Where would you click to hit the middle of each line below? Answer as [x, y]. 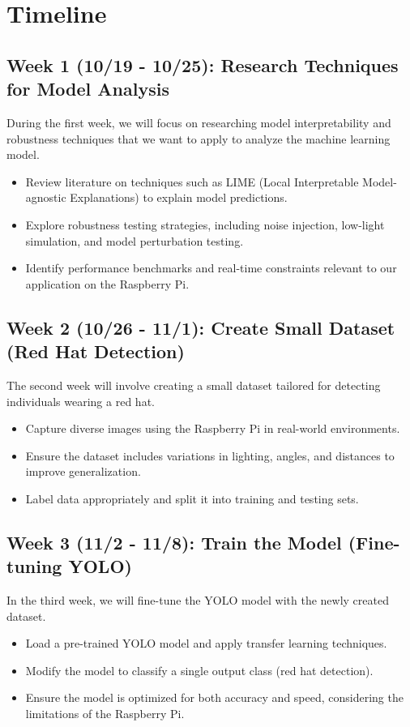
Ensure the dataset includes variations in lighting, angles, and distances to [210, 455]
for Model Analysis [88, 89]
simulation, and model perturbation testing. [135, 240]
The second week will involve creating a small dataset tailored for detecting [194, 385]
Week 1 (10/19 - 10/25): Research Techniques [203, 64]
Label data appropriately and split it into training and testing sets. [192, 498]
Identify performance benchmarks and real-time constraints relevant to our [211, 268]
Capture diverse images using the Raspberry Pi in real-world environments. [213, 428]
